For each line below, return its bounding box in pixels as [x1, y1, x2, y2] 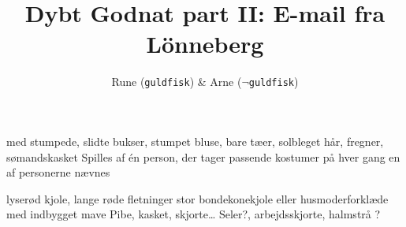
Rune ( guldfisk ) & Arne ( [111, 73, 242, 90]
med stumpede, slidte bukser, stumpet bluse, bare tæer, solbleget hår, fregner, [6, 132, 384, 149]
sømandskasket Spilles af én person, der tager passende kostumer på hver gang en [6, 148, 400, 165]
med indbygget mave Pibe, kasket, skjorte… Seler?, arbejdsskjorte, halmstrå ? [6, 206, 381, 222]
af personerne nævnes [6, 164, 110, 180]
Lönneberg [146, 28, 264, 60]
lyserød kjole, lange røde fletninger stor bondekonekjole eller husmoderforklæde [6, 190, 389, 207]
